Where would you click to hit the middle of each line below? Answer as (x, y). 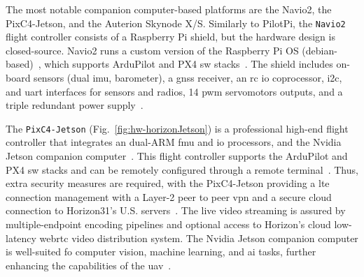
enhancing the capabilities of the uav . (89, 265)
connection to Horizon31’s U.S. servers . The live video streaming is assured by (176, 210)
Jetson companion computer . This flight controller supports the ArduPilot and (177, 156)
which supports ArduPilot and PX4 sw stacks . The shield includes (189, 64)
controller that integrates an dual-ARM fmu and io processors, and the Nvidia (174, 142)
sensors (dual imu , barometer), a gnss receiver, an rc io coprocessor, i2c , (188, 78)
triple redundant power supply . (75, 105)
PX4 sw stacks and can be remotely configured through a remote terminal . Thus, (182, 169)
